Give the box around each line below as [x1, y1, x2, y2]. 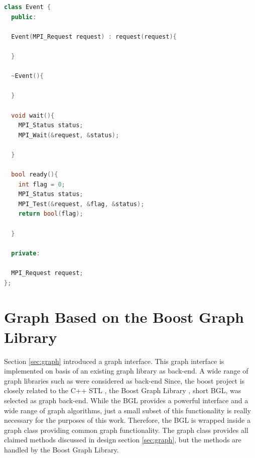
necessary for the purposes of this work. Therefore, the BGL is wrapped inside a [4, 415, 250, 425]
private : [11, 249, 40, 257]
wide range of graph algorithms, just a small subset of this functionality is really [4, 405, 251, 415]
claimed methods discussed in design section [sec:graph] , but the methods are [4, 434, 241, 445]
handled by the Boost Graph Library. [4, 444, 119, 454]
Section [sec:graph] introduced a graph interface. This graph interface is [4, 355, 224, 366]
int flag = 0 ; [18, 180, 65, 188]
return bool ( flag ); [18, 210, 83, 218]
